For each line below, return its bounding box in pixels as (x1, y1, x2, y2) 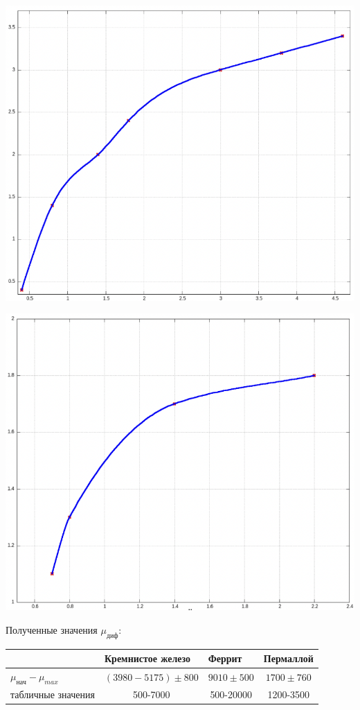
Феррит (208, 651, 242, 666)
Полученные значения (6, 622, 98, 637)
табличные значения (10, 687, 95, 702)
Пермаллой (263, 651, 314, 666)
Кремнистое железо (104, 651, 191, 666)
